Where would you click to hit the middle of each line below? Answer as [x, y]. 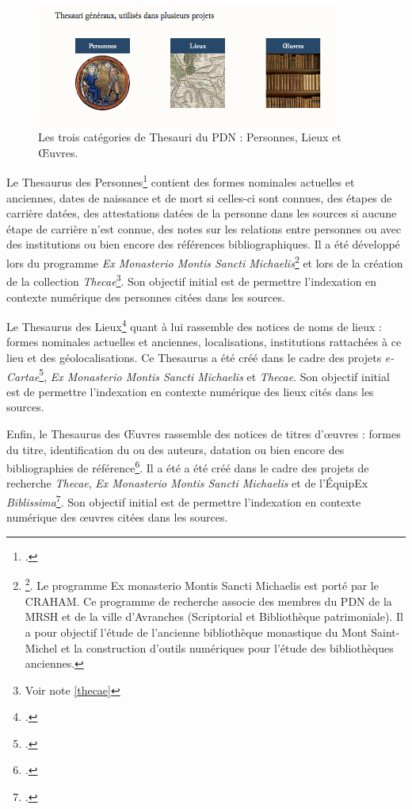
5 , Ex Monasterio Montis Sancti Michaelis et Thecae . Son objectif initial [214, 375]
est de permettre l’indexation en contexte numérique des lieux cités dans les [190, 391]
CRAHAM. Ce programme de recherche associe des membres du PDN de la [208, 601]
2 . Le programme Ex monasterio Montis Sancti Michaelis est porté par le [202, 584]
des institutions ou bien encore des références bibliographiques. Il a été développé [203, 244]
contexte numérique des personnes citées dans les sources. [146, 297]
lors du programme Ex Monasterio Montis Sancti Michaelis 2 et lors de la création [205, 262]
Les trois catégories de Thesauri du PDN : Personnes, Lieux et [190, 137]
